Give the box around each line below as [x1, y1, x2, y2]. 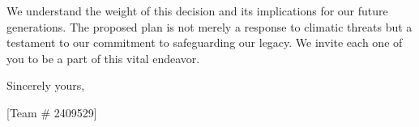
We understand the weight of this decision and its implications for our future [6, 2, 388, 19]
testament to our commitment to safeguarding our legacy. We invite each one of [6, 34, 403, 51]
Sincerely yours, [6, 77, 85, 94]
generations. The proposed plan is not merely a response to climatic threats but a [6, 18, 413, 35]
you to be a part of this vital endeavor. [6, 49, 200, 66]
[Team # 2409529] [6, 104, 97, 121]
